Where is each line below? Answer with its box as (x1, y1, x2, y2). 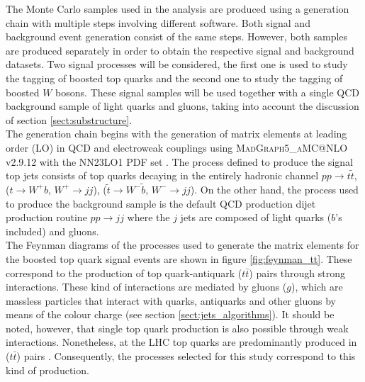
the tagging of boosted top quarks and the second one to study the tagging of (6, 70, 343, 85)
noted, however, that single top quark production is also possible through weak (6, 320, 349, 335)
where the (127, 210, 170, 225)
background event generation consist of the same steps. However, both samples (6, 29, 348, 44)
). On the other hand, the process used (190, 181, 359, 196)
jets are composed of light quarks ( (180, 210, 332, 225)
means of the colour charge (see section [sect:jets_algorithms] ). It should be (6, 307, 335, 322)
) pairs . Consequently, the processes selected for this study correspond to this (16, 349, 356, 364)
